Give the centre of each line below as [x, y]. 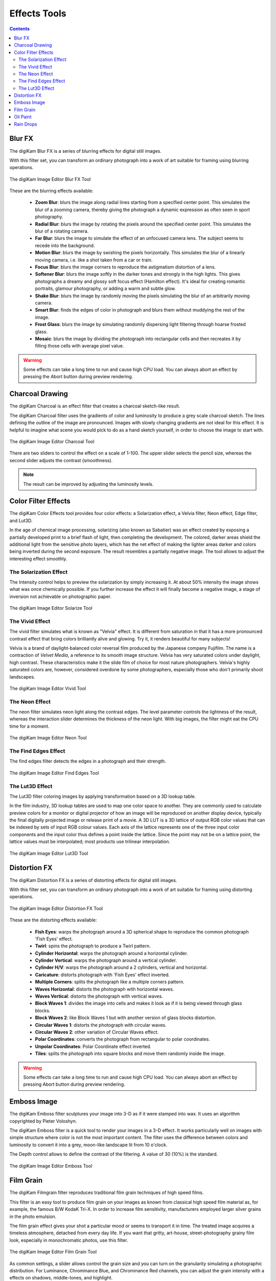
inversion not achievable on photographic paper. [61, 596]
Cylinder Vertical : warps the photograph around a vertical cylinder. [106, 960]
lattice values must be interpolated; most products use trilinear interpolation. [90, 842]
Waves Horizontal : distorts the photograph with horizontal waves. [105, 989]
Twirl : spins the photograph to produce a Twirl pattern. [93, 946]
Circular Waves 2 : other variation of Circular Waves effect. [97, 1032]
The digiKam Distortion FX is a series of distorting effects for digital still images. [93, 880]
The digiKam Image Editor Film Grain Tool [53, 1252]
